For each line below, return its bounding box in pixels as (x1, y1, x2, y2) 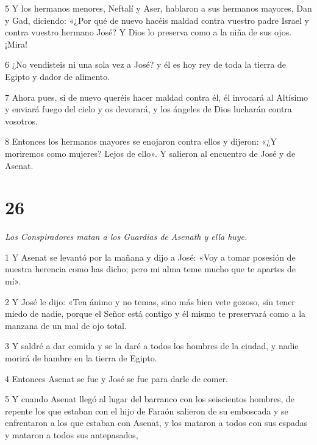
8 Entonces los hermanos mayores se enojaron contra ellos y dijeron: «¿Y (5, 135, 277, 148)
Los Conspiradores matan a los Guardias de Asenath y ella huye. (5, 230, 248, 243)
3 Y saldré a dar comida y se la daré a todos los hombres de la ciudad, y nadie (5, 339, 299, 352)
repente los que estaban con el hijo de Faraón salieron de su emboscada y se (5, 404, 288, 417)
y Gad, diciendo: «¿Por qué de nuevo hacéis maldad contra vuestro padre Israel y (5, 13, 309, 26)
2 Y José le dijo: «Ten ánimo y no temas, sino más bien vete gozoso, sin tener (5, 295, 295, 308)
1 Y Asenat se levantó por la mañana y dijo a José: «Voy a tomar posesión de (5, 250, 296, 263)
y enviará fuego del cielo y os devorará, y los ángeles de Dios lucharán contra (5, 103, 292, 115)
